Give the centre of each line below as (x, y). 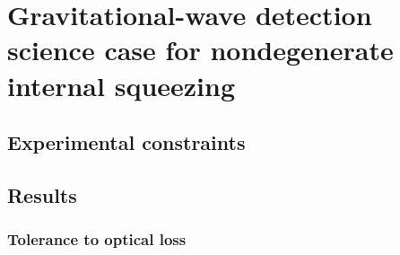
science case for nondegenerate (200, 50)
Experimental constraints (126, 142)
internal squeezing (122, 85)
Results (42, 194)
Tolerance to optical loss (97, 239)
